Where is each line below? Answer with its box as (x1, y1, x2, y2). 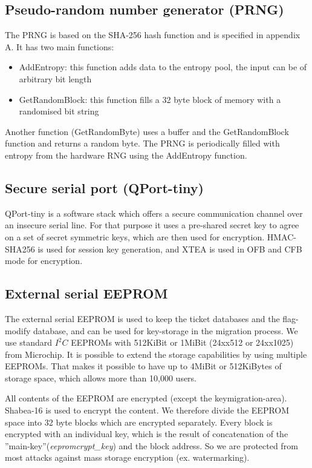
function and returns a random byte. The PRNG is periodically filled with (5, 137, 280, 150)
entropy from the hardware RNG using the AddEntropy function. (5, 148, 247, 161)
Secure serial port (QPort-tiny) (5, 178, 204, 197)
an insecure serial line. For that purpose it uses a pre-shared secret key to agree (5, 219, 299, 231)
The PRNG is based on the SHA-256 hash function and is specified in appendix (5, 28, 301, 41)
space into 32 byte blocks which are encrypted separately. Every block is (5, 415, 273, 428)
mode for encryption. (5, 254, 83, 267)
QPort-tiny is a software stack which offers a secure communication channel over (5, 206, 303, 219)
